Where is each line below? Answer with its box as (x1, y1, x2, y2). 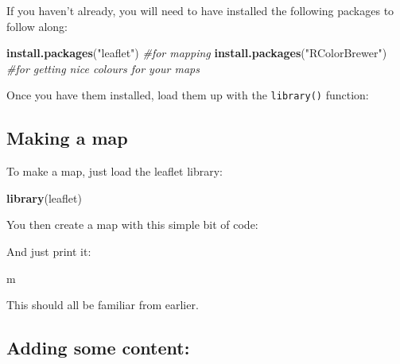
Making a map (6, 126, 128, 150)
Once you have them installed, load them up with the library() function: (6, 87, 369, 103)
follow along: (6, 17, 68, 34)
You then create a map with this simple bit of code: (6, 216, 258, 233)
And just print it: (6, 243, 91, 260)
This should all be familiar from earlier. (6, 296, 199, 313)
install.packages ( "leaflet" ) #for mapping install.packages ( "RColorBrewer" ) (6, 45, 387, 61)
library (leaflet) (6, 189, 82, 206)
